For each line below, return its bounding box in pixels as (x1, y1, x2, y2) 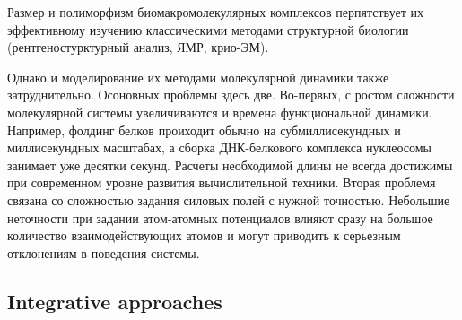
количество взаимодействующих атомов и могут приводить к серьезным (7, 226, 401, 245)
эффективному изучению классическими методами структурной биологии (7, 20, 409, 39)
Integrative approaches (7, 287, 222, 315)
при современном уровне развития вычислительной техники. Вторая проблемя (7, 173, 436, 192)
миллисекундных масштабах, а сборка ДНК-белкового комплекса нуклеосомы (7, 138, 432, 157)
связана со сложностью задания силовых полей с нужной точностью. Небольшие (7, 190, 450, 209)
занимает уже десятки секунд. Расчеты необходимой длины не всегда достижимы (7, 155, 453, 174)
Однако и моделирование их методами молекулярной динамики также (7, 67, 389, 86)
